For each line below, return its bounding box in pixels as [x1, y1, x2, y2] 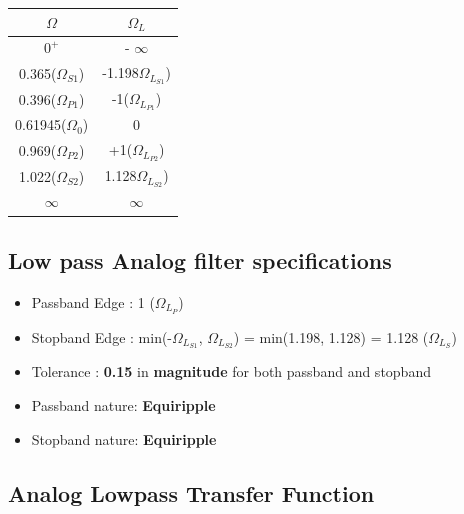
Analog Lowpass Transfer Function [8, 477, 375, 508]
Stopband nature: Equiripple [31, 428, 217, 449]
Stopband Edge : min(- [31, 326, 173, 347]
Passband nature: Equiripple [31, 395, 216, 416]
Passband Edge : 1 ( [31, 291, 155, 312]
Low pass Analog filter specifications [8, 244, 392, 275]
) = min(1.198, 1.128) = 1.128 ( [233, 326, 429, 347]
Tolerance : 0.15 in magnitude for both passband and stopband [31, 361, 431, 382]
